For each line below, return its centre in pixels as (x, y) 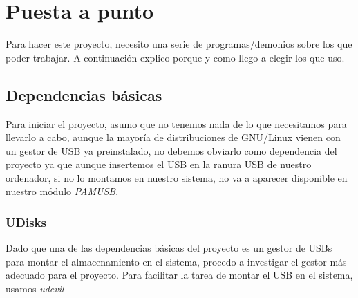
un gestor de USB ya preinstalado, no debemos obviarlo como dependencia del (171, 150)
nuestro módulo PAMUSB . (62, 191)
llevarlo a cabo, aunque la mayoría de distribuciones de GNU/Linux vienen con (173, 137)
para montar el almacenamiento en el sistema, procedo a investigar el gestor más (176, 261)
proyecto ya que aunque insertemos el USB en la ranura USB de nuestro (159, 164)
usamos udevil (35, 289)
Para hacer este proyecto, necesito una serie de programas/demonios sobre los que (179, 44)
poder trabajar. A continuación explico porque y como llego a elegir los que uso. (175, 57)
